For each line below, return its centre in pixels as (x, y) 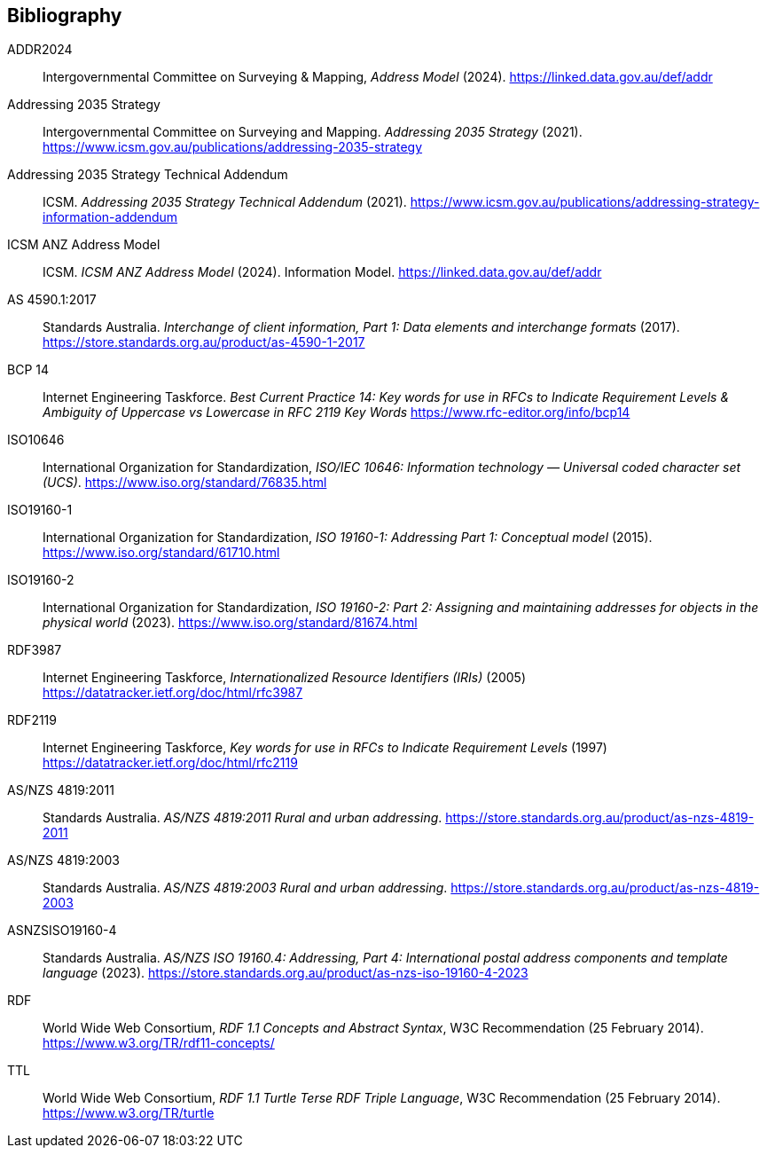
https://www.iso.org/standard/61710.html (161, 553)
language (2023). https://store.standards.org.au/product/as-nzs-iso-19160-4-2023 (286, 973)
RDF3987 (35, 650)
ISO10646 (36, 440)
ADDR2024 (40, 50)
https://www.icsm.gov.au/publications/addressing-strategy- (585, 202)
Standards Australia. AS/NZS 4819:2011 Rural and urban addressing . (243, 818)
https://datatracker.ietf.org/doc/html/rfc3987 (173, 693)
